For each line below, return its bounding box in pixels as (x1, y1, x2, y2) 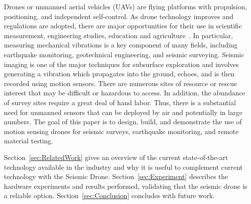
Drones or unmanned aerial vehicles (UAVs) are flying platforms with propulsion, (4, 1, 247, 11)
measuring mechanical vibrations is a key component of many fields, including (4, 40, 238, 50)
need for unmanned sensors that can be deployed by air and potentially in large (4, 107, 243, 117)
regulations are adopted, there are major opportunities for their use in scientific (4, 21, 242, 31)
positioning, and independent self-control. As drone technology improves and (4, 11, 234, 21)
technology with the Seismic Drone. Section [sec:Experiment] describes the (4, 171, 228, 181)
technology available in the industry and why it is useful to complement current (4, 161, 243, 172)
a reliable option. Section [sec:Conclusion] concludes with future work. (4, 190, 215, 201)
